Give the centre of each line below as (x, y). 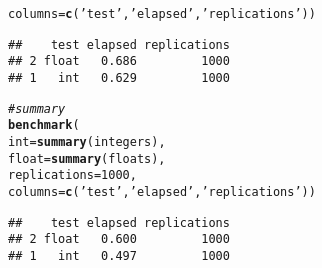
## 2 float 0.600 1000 (119, 239)
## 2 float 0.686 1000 (119, 61)
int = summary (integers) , (87, 141)
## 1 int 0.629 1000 (119, 77)
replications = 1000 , (72, 175)
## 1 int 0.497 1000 (119, 255)
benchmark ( (44, 125)
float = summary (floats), (87, 158)
